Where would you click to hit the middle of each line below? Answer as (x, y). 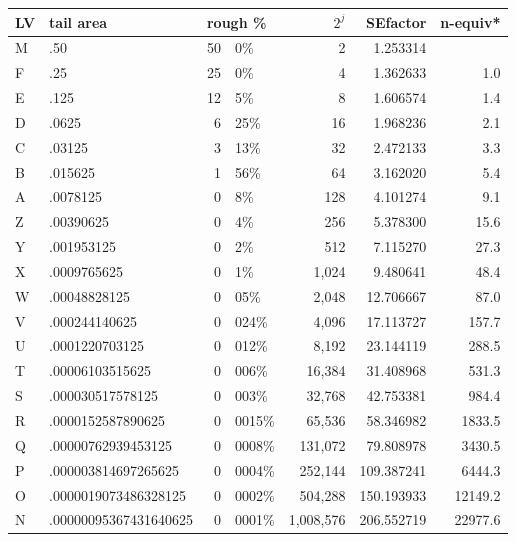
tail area (78, 21)
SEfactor (396, 21)
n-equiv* (470, 21)
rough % (236, 21)
